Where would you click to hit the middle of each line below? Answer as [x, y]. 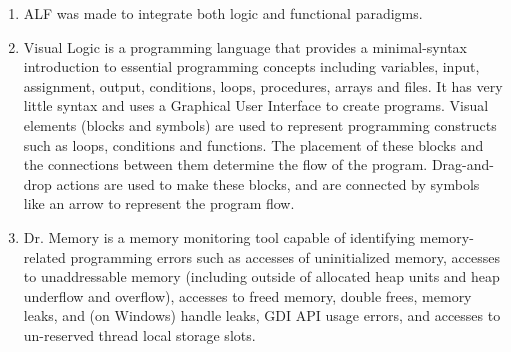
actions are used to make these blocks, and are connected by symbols [268, 183]
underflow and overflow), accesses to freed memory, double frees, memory [247, 295]
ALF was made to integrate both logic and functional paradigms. [223, 13]
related [44, 256]
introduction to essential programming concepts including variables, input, [251, 66]
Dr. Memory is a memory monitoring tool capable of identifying [219, 236]
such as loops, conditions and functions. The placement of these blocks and [253, 144]
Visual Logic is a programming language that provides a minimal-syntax [245, 46]
